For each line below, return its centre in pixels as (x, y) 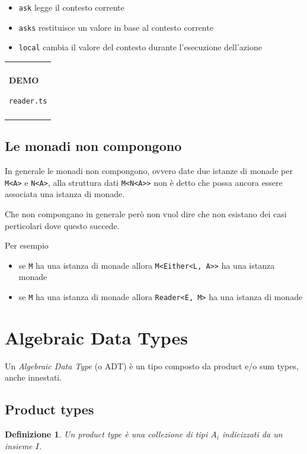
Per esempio (27, 245)
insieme (19, 445)
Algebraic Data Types (96, 337)
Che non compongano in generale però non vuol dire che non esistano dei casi (146, 214)
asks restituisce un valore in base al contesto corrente (116, 27)
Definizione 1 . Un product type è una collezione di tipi (106, 434)
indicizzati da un (252, 434)
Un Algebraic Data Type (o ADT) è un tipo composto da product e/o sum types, (152, 366)
